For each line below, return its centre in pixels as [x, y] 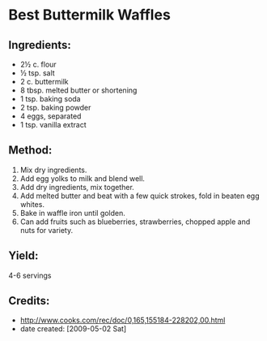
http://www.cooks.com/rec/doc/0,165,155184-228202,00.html [123, 320]
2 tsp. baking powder [55, 108]
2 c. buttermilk [44, 82]
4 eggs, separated [51, 116]
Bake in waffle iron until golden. [72, 213]
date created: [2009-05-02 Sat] [73, 329]
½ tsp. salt [37, 73]
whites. [32, 204]
